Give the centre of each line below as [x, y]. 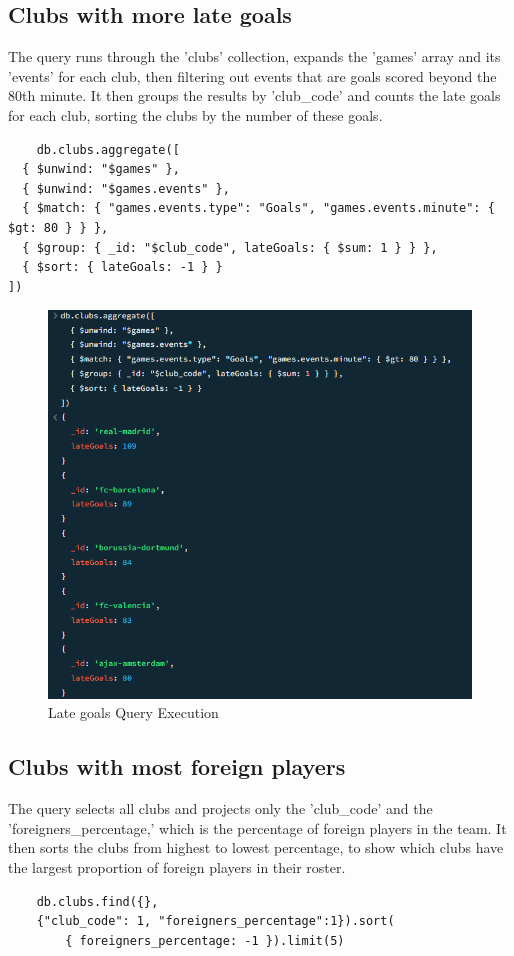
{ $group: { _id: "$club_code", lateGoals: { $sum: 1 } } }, [230, 247]
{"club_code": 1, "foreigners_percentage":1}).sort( [215, 921]
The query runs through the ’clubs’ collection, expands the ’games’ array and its [254, 56]
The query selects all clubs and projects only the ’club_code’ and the [220, 808]
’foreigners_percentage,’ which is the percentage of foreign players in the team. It [257, 827]
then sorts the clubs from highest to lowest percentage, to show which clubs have [256, 847]
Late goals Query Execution [133, 712]
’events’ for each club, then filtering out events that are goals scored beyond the [252, 75]
